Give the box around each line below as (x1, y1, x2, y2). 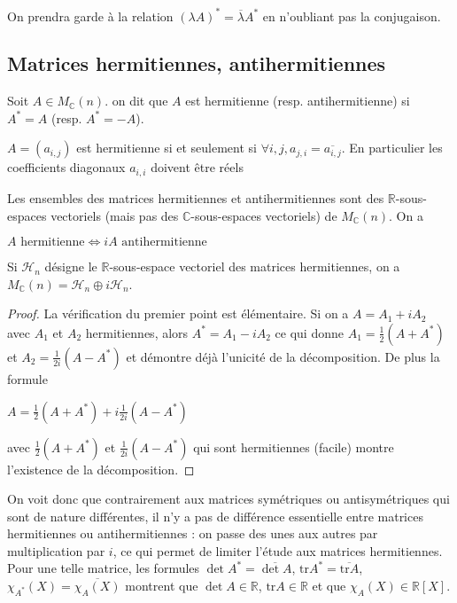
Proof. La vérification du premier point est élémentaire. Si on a (7, 304, 349, 323)
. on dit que (105, 91, 168, 110)
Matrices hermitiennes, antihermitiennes (7, 50, 386, 77)
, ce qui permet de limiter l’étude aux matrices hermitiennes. (112, 541, 443, 560)
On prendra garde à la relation (7, 6, 174, 25)
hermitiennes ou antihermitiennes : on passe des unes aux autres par (7, 524, 378, 543)
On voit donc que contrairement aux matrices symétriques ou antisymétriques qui (7, 489, 450, 508)
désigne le (44, 257, 97, 276)
